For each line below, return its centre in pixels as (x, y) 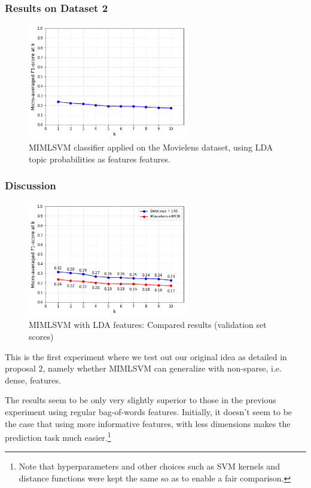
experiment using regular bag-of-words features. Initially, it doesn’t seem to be (149, 412)
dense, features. (33, 380)
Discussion (31, 185)
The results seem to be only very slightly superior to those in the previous (141, 400)
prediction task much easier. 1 (58, 436)
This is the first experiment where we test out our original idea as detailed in (146, 356)
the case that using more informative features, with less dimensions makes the (148, 423)
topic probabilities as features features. (100, 159)
